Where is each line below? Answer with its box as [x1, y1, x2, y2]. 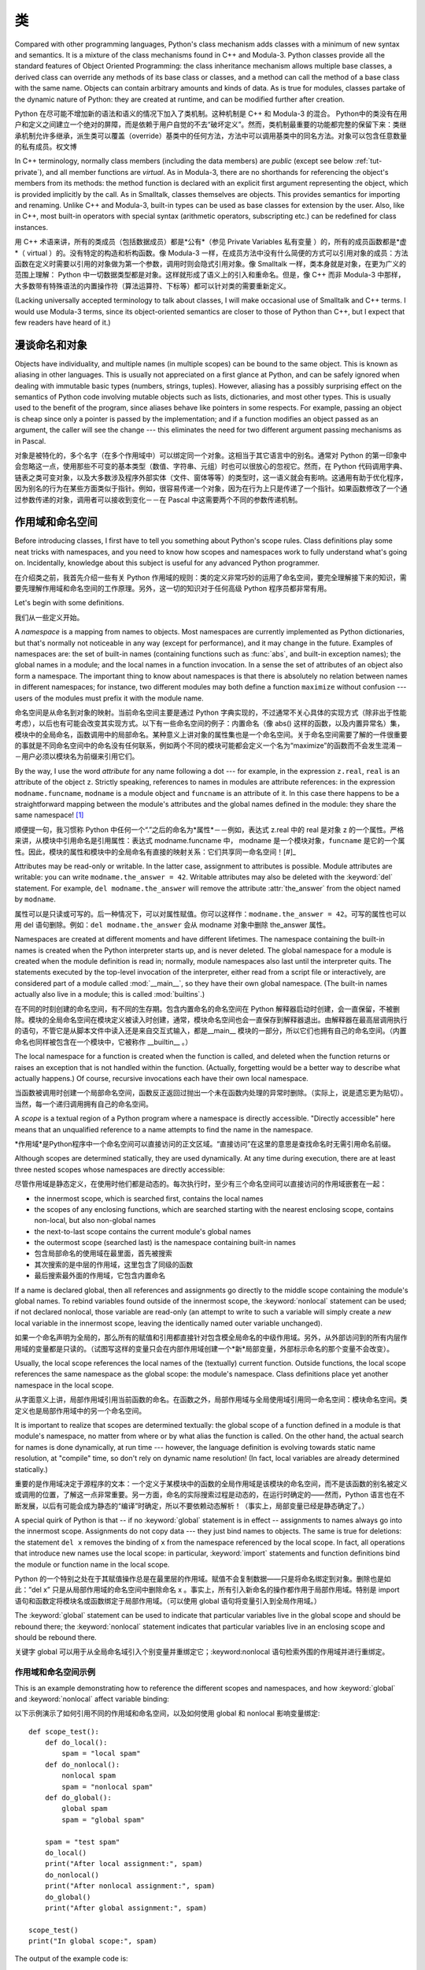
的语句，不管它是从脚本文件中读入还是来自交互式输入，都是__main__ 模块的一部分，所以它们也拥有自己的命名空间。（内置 [14, 1026, 407, 1035]
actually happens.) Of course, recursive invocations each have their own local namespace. [14, 1074, 309, 1083]
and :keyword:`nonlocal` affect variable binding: [14, 1694, 169, 1704]
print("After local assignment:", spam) [44, 1860, 204, 1868]
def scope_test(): [28, 1727, 100, 1736]
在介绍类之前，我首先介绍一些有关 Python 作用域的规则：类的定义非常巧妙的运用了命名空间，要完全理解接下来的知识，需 [14, 572, 407, 582]
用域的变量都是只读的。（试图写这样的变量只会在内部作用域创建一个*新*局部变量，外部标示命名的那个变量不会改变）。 [14, 1344, 394, 1353]
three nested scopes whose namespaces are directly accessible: [14, 1165, 225, 1174]
